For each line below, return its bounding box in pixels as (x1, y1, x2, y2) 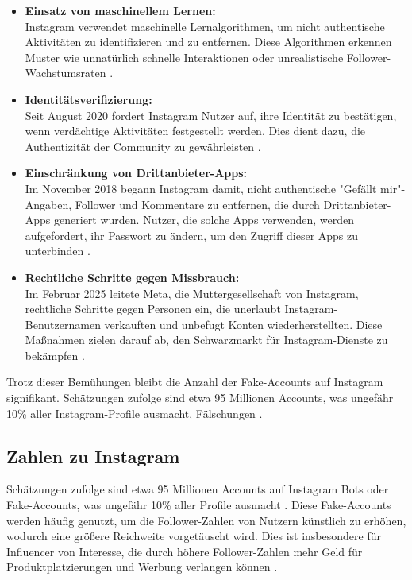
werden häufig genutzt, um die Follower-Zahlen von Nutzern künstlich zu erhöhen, (6, 512, 406, 528)
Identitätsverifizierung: (25, 91, 152, 107)
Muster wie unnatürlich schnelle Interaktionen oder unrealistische (25, 48, 344, 65)
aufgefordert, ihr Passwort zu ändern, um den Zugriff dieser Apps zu (25, 226, 359, 243)
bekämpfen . (25, 346, 85, 363)
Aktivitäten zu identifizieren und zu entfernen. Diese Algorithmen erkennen (25, 33, 392, 50)
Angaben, (25, 195, 72, 212)
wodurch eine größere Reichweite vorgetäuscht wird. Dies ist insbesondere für (6, 528, 381, 544)
